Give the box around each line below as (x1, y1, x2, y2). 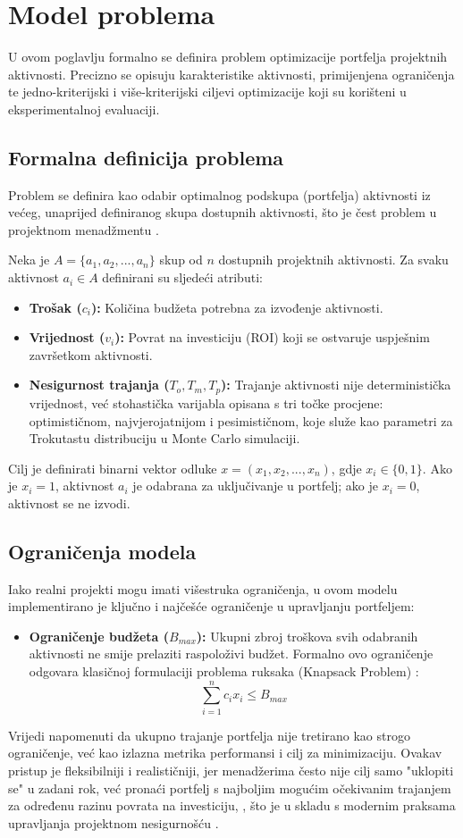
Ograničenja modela (8, 537, 197, 565)
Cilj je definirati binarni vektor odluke (8, 458, 217, 477)
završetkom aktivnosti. (29, 345, 153, 364)
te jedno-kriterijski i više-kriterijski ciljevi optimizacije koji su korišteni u (8, 82, 407, 101)
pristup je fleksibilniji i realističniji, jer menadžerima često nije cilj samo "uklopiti (8, 760, 454, 779)
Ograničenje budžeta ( (29, 626, 170, 645)
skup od (159, 250, 203, 269)
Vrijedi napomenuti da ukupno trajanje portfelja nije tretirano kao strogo (8, 725, 410, 744)
